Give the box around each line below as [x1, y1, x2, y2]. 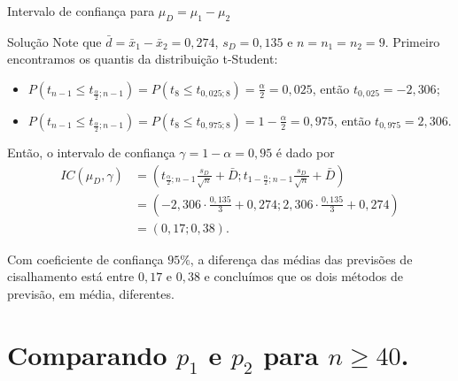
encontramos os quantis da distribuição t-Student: [7, 50, 278, 68]
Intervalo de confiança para [7, 2, 155, 19]
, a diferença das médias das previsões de [190, 249, 413, 268]
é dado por [276, 142, 335, 161]
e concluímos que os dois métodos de [204, 267, 403, 286]
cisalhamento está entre [7, 267, 135, 286]
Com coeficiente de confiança [7, 249, 164, 268]
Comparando [7, 336, 167, 372]
